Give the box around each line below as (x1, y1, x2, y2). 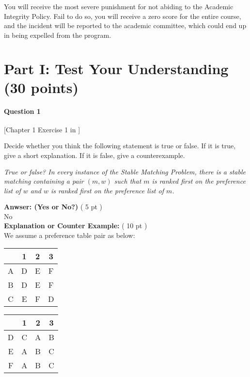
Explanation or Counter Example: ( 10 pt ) (4, 220, 147, 231)
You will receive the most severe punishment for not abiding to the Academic (4, 1, 234, 11)
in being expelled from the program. (4, 30, 111, 40)
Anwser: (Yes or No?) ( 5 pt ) (4, 202, 103, 212)
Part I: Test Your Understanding (4, 58, 229, 78)
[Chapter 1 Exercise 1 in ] (4, 124, 80, 134)
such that (114, 176, 141, 186)
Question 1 (4, 106, 41, 116)
